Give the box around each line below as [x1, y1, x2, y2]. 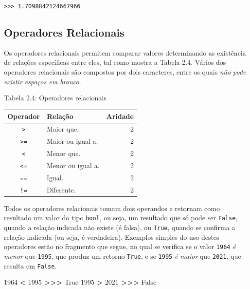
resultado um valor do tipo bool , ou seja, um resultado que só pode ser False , [4, 212, 238, 223]
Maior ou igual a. [46, 136, 98, 146]
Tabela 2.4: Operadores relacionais [4, 93, 107, 103]
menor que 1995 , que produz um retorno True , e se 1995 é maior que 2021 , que [4, 250, 241, 261]
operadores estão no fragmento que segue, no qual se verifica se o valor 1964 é [4, 241, 236, 251]
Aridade [106, 111, 134, 121]
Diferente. [46, 184, 76, 194]
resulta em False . [4, 260, 57, 270]
